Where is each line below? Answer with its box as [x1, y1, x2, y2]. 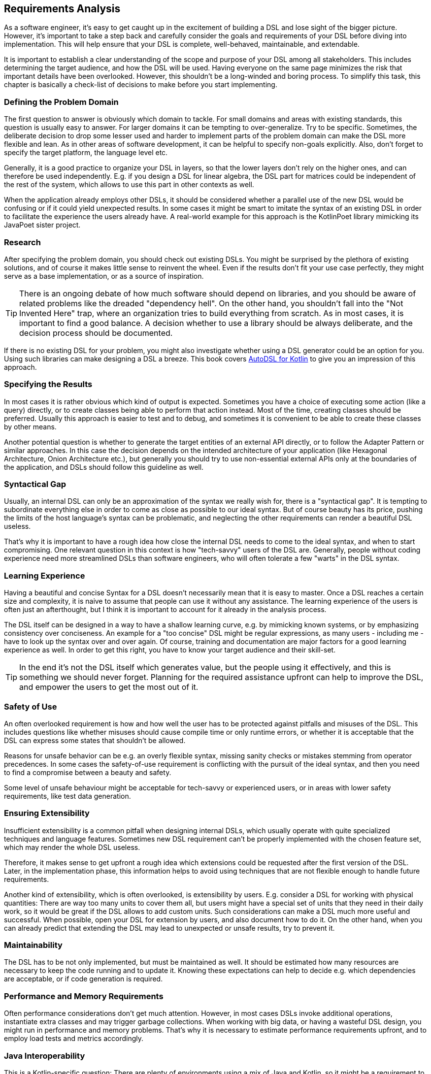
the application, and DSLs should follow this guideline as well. [4, 462, 204, 471]
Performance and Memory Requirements [4, 991, 164, 1001]
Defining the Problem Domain [4, 97, 119, 107]
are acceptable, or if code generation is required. [4, 975, 163, 983]
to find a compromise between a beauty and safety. [4, 768, 171, 777]
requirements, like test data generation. [4, 791, 131, 800]
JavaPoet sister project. [4, 221, 81, 229]
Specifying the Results [4, 379, 93, 390]
